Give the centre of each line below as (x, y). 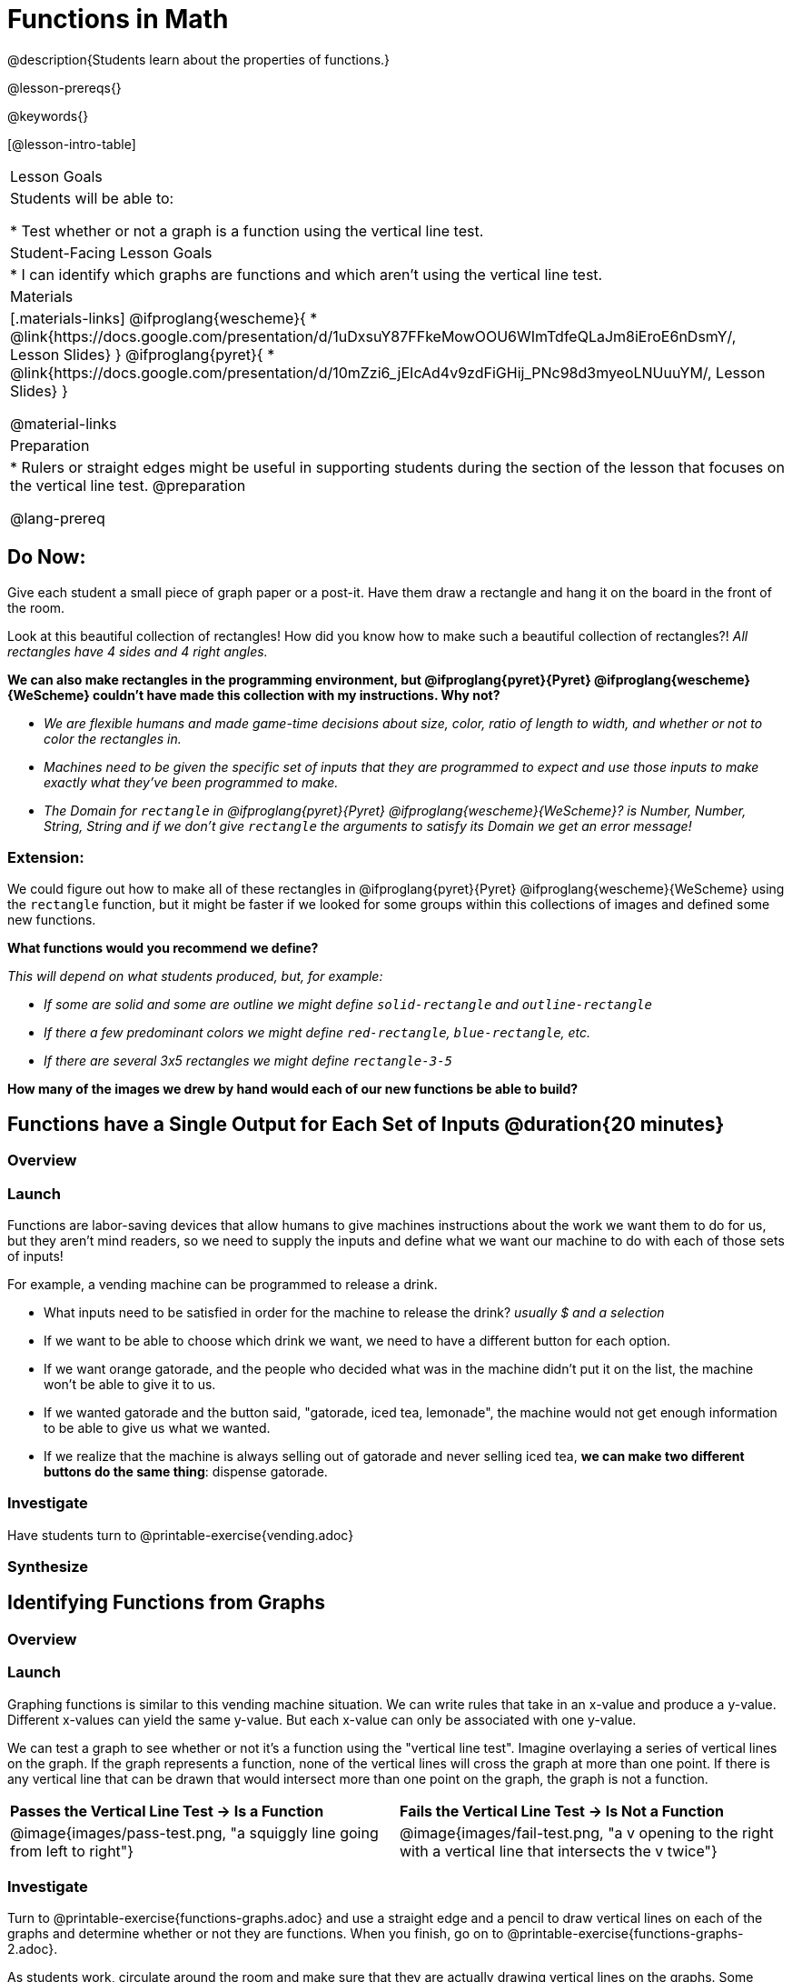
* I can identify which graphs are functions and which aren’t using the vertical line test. (307, 274)
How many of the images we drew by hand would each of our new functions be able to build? (293, 1089)
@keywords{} (48, 115)
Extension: (46, 857)
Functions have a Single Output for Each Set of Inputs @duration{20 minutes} (366, 1124)
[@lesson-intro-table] (72, 144)
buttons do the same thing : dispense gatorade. (186, 1471)
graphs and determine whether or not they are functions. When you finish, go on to (256, 1934)
